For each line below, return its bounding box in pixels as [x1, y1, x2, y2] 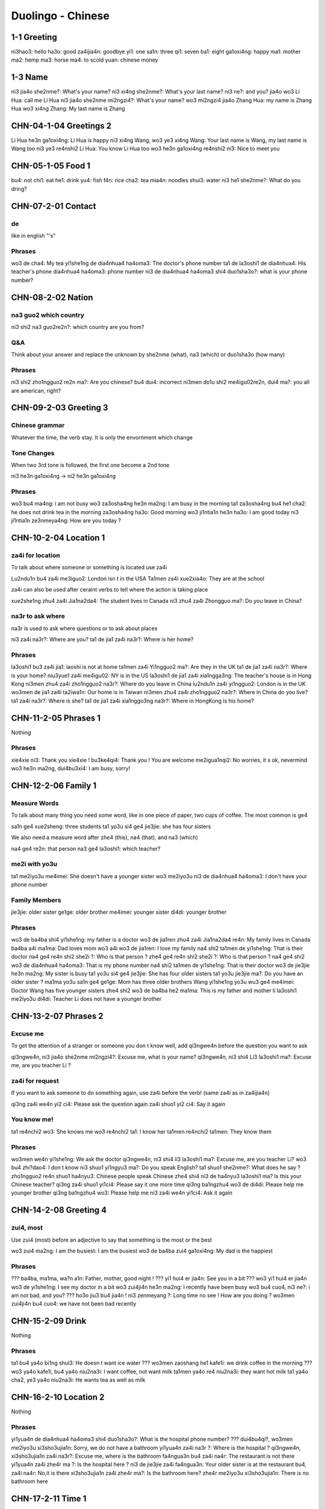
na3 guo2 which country [11, 311, 84, 319]
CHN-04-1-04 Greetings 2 [11, 121, 111, 131]
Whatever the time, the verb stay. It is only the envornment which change [11, 433, 193, 441]
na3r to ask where [11, 612, 66, 621]
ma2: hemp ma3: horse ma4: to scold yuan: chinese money [11, 56, 159, 63]
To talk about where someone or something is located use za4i [11, 564, 167, 571]
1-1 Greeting [11, 32, 57, 42]
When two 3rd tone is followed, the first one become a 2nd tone [11, 461, 170, 468]
